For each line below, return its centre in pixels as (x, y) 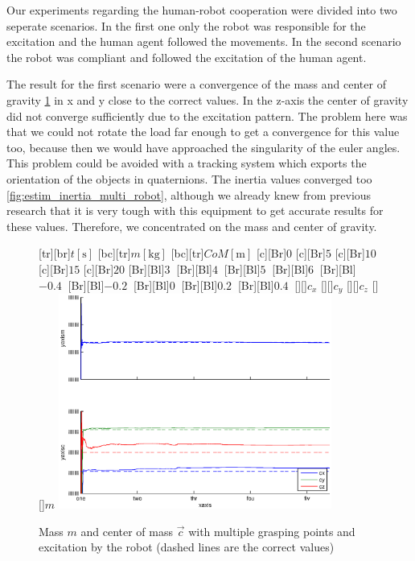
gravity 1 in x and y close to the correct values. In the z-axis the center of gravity (207, 99)
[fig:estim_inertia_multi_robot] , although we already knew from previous (189, 194)
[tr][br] (55, 253)
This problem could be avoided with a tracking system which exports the (187, 163)
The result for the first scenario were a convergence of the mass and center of (196, 84)
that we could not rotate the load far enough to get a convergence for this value (203, 132)
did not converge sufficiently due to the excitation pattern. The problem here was (207, 115)
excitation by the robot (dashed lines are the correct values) (187, 547)
